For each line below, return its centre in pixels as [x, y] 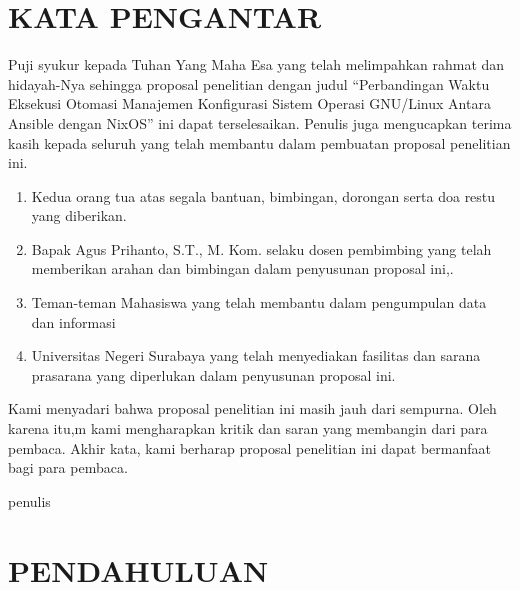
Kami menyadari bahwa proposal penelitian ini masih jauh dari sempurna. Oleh [252, 408]
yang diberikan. [79, 215]
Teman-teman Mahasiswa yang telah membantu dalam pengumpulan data [259, 302]
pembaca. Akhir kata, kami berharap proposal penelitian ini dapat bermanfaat [249, 447]
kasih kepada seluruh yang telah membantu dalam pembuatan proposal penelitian [259, 142]
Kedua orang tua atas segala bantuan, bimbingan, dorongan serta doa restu [263, 195]
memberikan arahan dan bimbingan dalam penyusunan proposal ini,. [242, 268]
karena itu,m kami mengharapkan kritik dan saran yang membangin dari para [248, 428]
